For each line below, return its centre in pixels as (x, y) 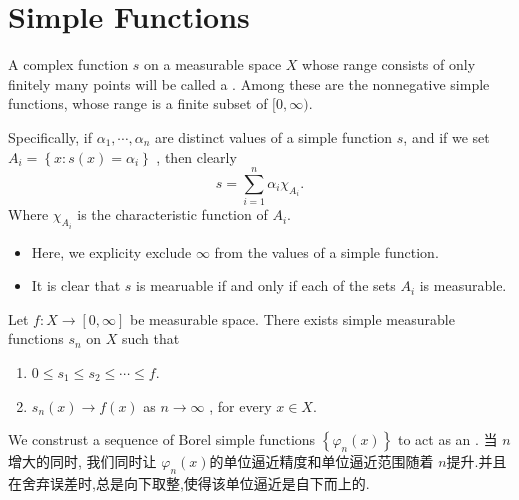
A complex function (68, 64)
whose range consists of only (389, 64)
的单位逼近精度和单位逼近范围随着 (321, 461)
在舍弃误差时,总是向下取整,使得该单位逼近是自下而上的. (189, 483)
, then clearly (196, 156)
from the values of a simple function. (326, 251)
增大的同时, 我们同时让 (82, 461)
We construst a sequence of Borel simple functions (162, 439)
